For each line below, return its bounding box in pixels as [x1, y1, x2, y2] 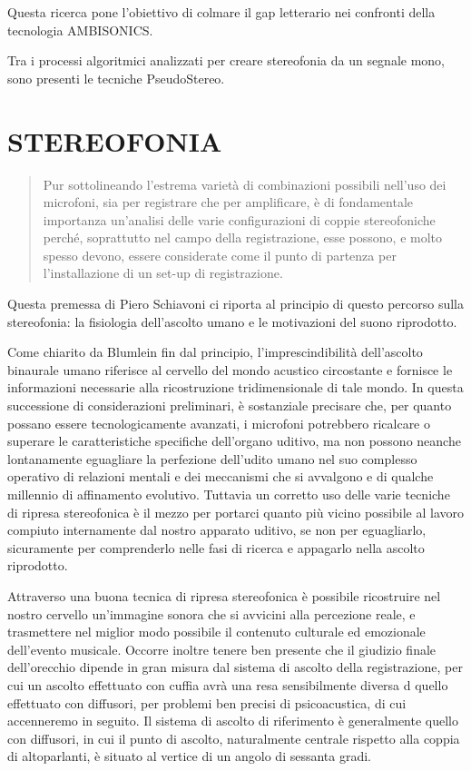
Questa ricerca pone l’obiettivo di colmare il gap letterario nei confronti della [7, 3, 436, 21]
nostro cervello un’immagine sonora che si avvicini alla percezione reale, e [7, 604, 416, 623]
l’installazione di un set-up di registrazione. [43, 263, 283, 282]
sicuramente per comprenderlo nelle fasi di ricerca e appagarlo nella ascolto [7, 538, 425, 557]
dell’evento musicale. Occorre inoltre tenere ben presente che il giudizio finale [7, 639, 437, 658]
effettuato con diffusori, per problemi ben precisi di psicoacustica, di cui [7, 693, 407, 712]
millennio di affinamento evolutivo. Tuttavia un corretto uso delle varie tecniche [7, 485, 450, 503]
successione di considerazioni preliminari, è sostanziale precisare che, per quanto [7, 396, 452, 415]
